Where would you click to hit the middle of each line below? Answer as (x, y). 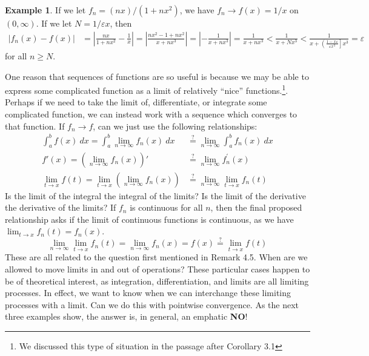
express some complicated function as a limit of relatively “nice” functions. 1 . (147, 89)
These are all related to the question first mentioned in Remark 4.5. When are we (156, 257)
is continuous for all (166, 207)
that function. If (35, 126)
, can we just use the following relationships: (175, 126)
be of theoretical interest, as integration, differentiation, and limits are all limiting (157, 281)
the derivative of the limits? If (61, 207)
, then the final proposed (256, 207)
